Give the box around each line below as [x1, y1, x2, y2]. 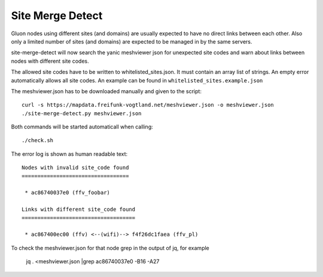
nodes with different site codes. [11, 57, 89, 64]
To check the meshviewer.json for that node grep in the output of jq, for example [11, 244, 209, 251]
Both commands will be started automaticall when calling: [11, 123, 153, 131]
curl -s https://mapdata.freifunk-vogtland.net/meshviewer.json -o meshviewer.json [22, 101, 275, 109]
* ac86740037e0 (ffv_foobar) [25, 189, 111, 196]
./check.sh [22, 137, 54, 144]
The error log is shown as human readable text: [11, 150, 128, 158]
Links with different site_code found [22, 206, 136, 213]
